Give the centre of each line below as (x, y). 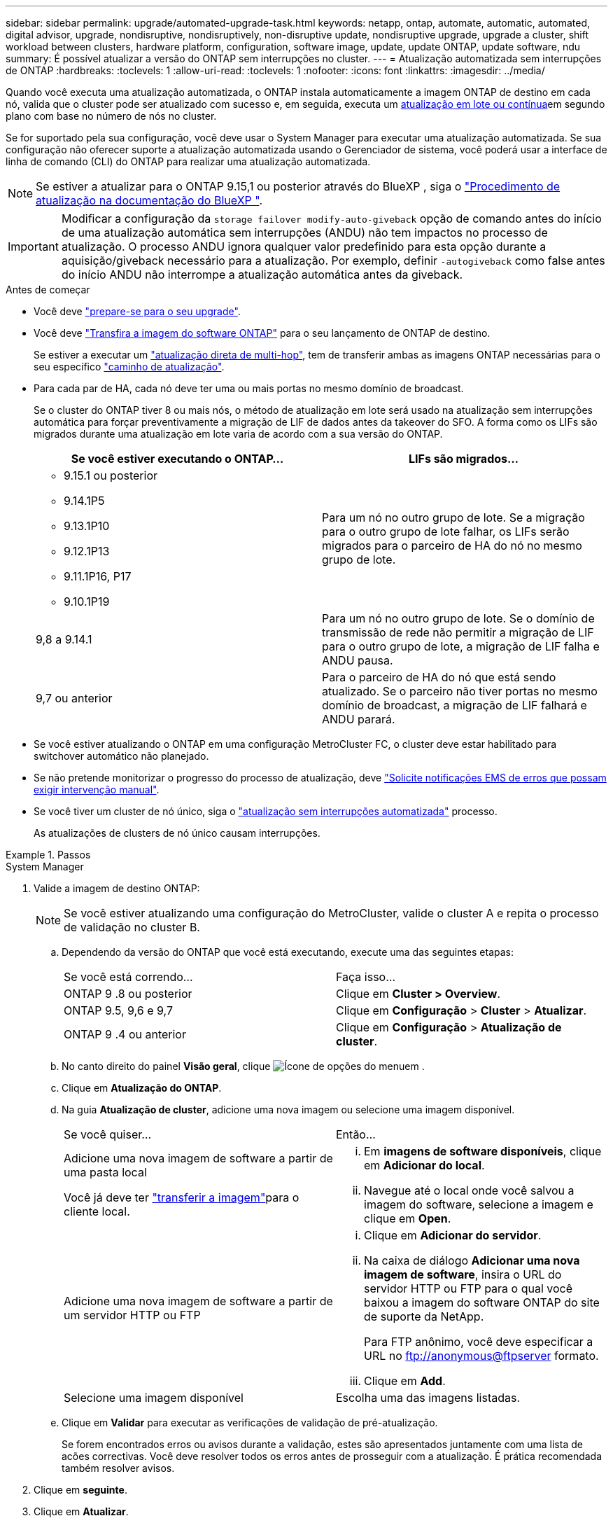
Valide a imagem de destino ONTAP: (117, 888)
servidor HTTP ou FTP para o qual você (468, 1288)
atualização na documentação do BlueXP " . (149, 200)
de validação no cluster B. (132, 927)
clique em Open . (408, 1218)
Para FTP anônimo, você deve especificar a (479, 1342)
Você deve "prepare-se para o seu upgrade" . (137, 311)
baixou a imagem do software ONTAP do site (482, 1302)
